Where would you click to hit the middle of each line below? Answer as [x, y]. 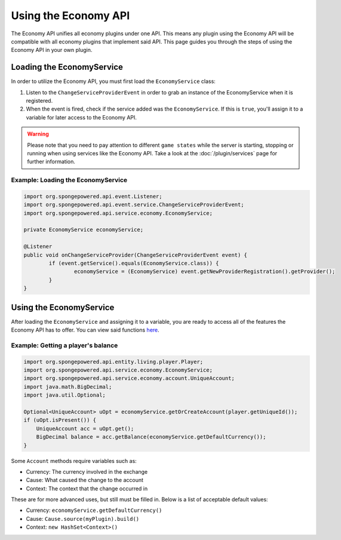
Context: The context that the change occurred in [87, 488]
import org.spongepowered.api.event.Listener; [93, 196]
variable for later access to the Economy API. [82, 117]
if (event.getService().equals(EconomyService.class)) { [134, 263]
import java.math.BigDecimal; [68, 386]
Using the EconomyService [63, 307]
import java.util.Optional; [64, 395]
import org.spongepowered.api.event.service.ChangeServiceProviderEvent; [134, 205]
